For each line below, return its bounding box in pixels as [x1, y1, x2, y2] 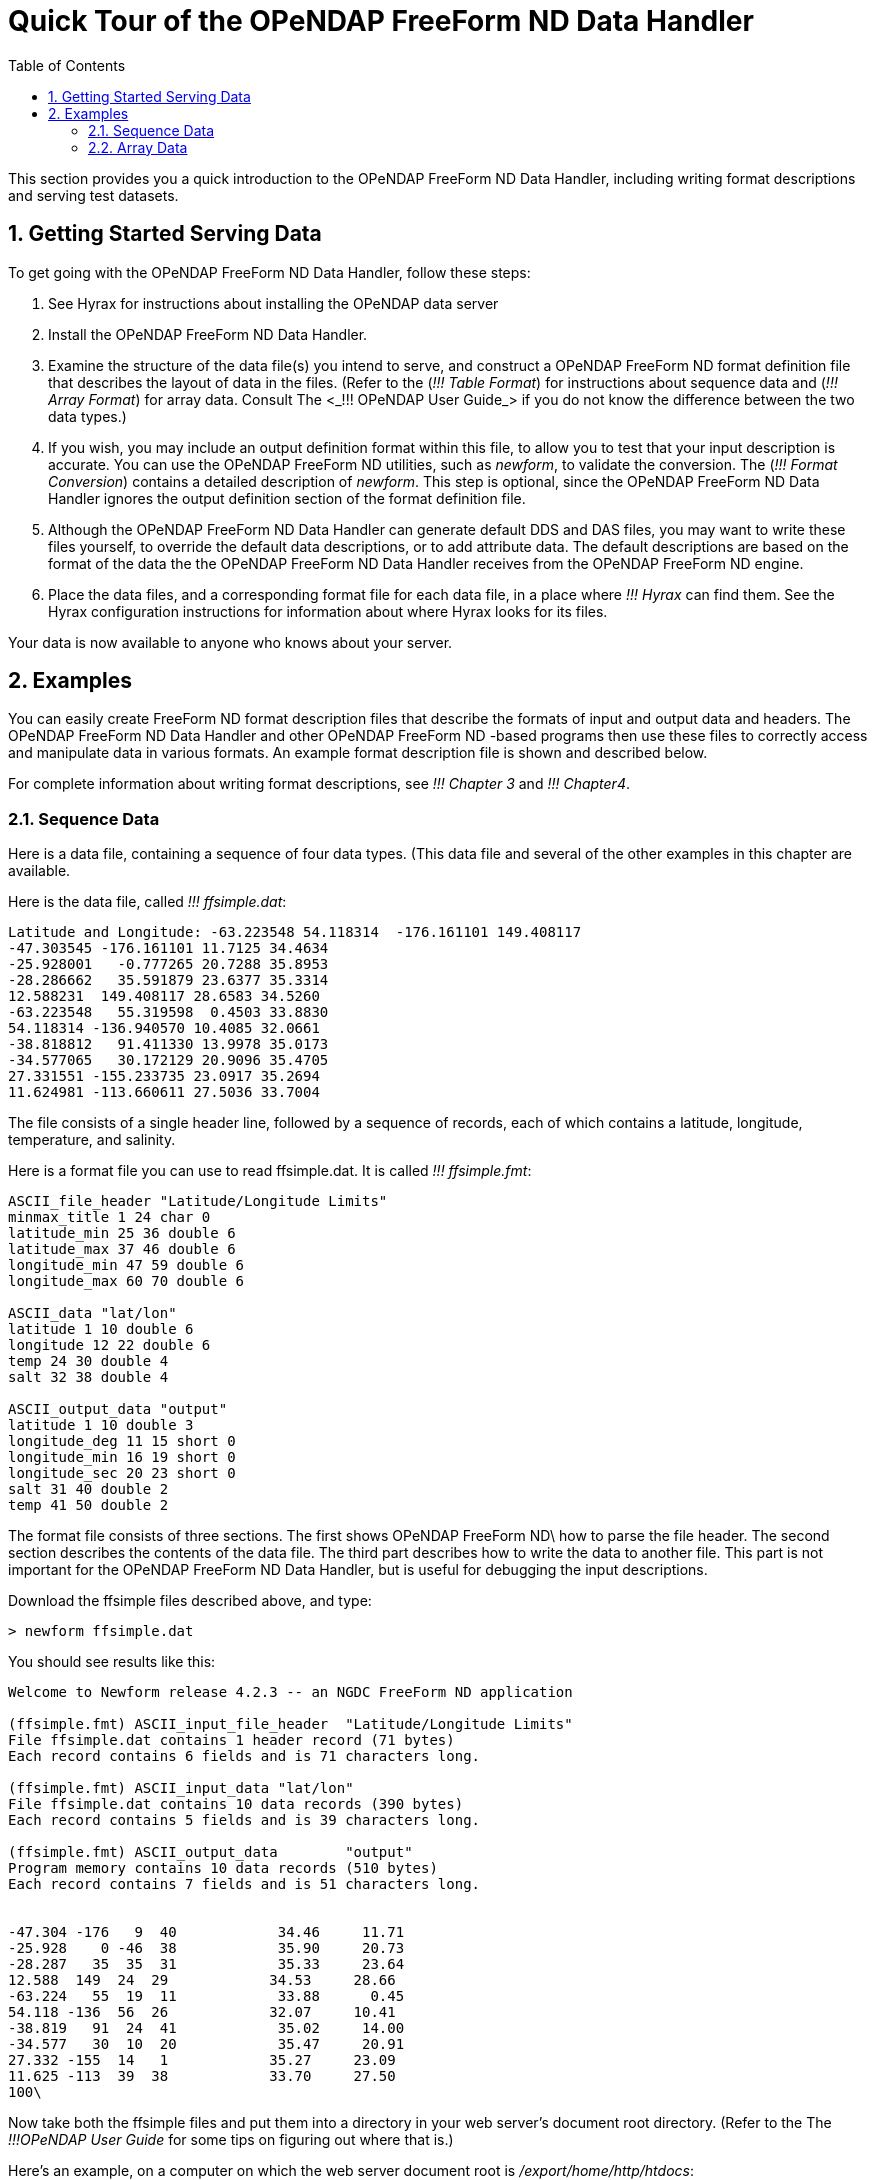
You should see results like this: [8, 1653, 216, 1671]
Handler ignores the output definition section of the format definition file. [48, 489, 526, 507]
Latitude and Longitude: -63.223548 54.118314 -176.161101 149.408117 [8, 924, 582, 941]
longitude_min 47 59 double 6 [8, 1257, 245, 1274]
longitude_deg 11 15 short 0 [8, 1433, 236, 1450]
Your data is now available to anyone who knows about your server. [8, 633, 453, 651]
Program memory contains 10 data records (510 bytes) [8, 1860, 438, 1877]
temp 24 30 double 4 [8, 1353, 169, 1370]
